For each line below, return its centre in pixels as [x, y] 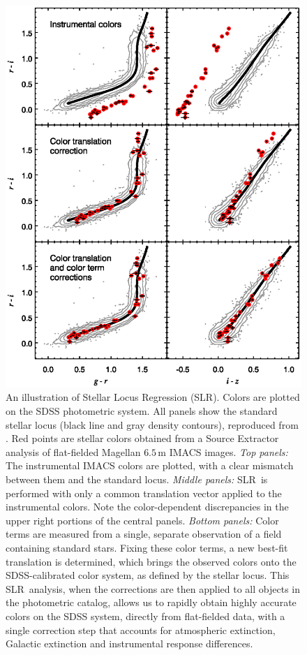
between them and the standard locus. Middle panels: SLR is [137, 479]
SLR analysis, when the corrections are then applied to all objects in [153, 588]
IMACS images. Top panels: [229, 451]
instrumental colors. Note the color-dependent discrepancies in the [147, 507]
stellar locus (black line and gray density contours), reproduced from [152, 424]
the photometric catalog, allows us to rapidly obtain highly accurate [151, 602]
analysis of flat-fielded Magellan [73, 451]
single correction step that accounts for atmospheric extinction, [141, 630]
